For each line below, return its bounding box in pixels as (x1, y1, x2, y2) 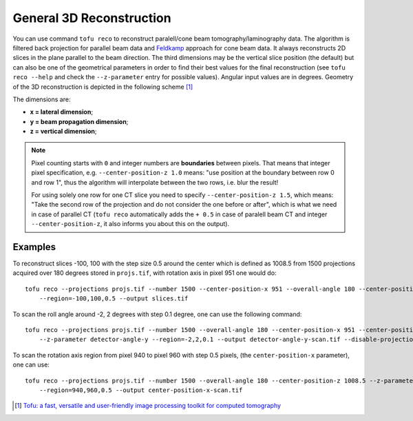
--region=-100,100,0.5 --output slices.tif (39, 295, 189, 302)
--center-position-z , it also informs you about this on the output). (31, 220, 230, 228)
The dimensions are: (12, 95, 71, 103)
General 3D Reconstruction (12, 10, 171, 25)
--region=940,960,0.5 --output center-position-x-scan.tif (39, 387, 243, 394)
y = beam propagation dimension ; (30, 117, 129, 125)
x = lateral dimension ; (30, 107, 93, 116)
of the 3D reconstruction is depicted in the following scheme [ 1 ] (12, 83, 193, 91)
